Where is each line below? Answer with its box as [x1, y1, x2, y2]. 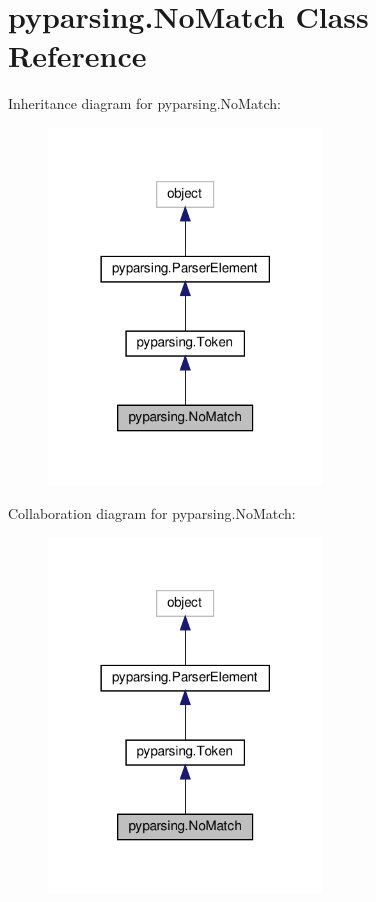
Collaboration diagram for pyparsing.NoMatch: [8, 502, 296, 523]
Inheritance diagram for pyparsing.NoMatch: [8, 93, 281, 114]
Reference [8, 35, 147, 76]
